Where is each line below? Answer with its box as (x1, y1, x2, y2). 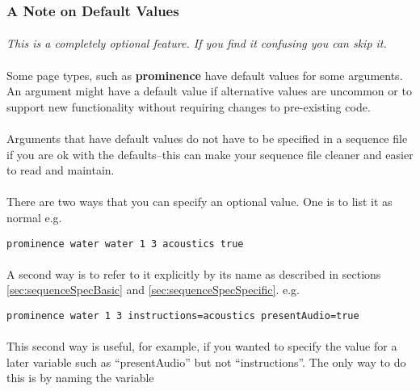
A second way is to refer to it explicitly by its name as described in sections (6, 265, 381, 282)
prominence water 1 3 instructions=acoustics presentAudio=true (6, 310, 359, 322)
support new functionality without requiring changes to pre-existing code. (6, 98, 371, 115)
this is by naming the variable (6, 369, 154, 386)
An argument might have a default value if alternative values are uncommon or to (6, 82, 412, 99)
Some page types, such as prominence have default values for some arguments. (6, 66, 403, 83)
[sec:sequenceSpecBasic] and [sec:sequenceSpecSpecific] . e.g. (6, 281, 300, 298)
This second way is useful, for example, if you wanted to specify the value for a (6, 338, 397, 355)
